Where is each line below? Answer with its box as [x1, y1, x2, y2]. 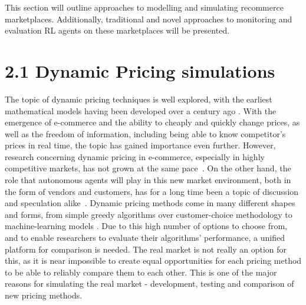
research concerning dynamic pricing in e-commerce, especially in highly [5, 150, 265, 163]
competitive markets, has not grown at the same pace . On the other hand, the [5, 162, 291, 174]
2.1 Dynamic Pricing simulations [5, 58, 275, 82]
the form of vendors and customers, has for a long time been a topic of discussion [5, 185, 299, 197]
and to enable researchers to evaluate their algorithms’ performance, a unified [5, 231, 285, 244]
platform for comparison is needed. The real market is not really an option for [5, 243, 287, 255]
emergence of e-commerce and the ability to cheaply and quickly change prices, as [5, 116, 300, 128]
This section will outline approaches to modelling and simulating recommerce [5, 1, 284, 13]
